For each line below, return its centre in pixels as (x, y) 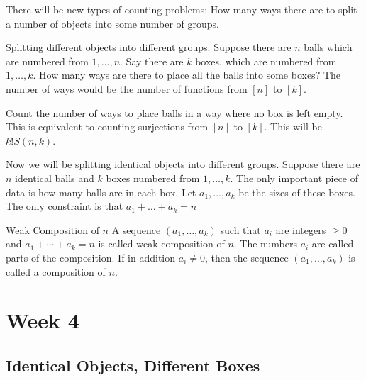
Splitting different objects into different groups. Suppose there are (149, 47)
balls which (328, 47)
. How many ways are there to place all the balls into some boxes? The (187, 75)
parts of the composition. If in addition (91, 257)
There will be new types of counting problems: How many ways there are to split (182, 9)
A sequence (136, 229)
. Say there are (152, 61)
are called (333, 244)
